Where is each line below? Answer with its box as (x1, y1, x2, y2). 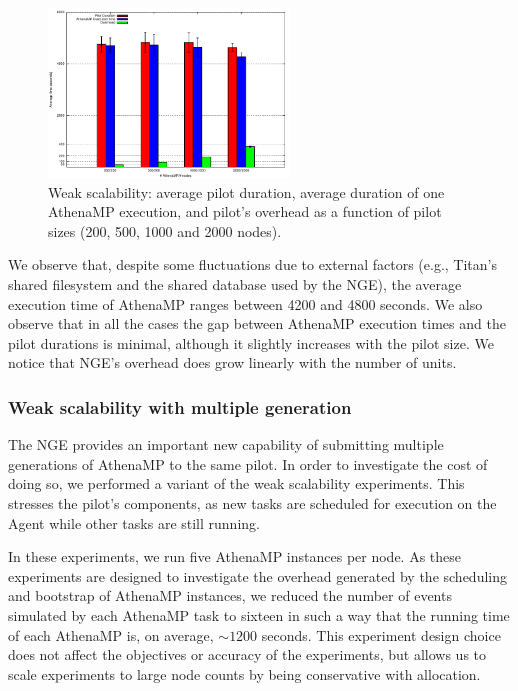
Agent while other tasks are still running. (8, 512, 260, 533)
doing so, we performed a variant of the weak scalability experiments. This (8, 473, 465, 494)
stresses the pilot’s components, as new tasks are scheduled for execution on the (8, 493, 497, 514)
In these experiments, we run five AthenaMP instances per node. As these (8, 546, 462, 567)
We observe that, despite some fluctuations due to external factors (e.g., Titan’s (8, 254, 498, 275)
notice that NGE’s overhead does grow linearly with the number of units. (8, 352, 457, 373)
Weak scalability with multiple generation (8, 394, 352, 419)
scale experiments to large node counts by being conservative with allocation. (8, 663, 481, 684)
